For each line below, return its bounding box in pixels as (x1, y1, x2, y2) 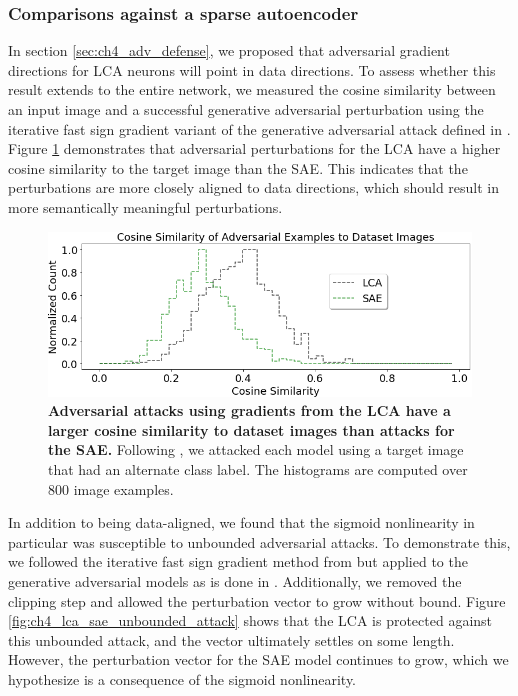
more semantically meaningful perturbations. (8, 196, 283, 217)
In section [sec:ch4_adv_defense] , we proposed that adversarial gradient (8, 40, 450, 61)
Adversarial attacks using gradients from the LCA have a (48, 400, 451, 421)
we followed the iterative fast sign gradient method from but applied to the (8, 551, 468, 572)
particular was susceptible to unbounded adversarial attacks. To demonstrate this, (8, 531, 511, 552)
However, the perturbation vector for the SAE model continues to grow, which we (8, 649, 509, 670)
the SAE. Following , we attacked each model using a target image (48, 439, 464, 460)
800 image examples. (48, 478, 174, 499)
